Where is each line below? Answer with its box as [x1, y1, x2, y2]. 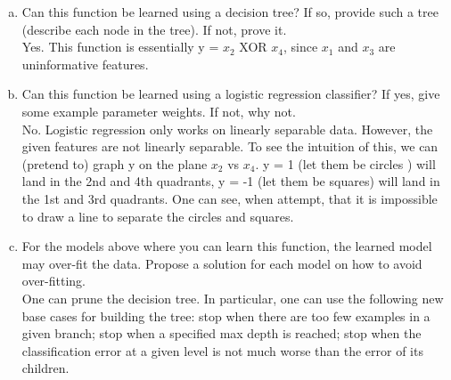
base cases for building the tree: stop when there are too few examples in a [21, 306, 430, 325]
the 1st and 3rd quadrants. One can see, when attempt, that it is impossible [21, 189, 438, 207]
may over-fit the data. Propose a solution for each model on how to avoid [21, 254, 422, 272]
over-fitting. [21, 271, 86, 290]
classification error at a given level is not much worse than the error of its [21, 341, 423, 360]
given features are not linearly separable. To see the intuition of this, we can [21, 137, 439, 156]
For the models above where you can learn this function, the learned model [21, 237, 432, 255]
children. [21, 359, 70, 377]
